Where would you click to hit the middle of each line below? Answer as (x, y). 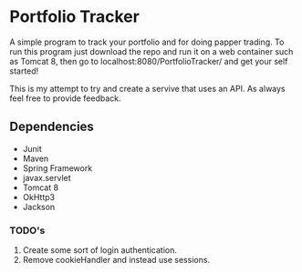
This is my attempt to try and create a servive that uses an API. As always (147, 88)
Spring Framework (57, 168)
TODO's (27, 230)
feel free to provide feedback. (65, 98)
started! (24, 71)
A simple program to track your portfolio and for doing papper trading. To (147, 42)
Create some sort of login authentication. (100, 250)
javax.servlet (47, 177)
